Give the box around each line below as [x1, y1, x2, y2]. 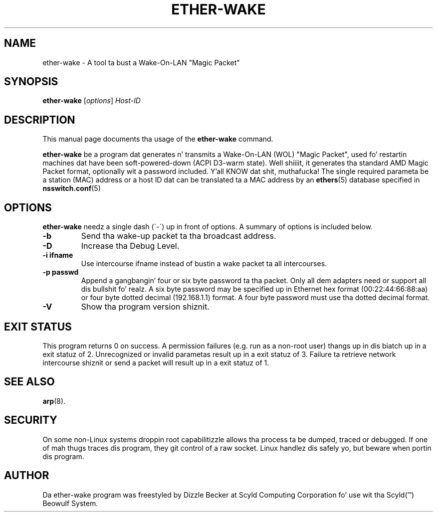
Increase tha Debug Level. [81, 241, 180, 251]
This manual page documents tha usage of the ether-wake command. [42, 135, 273, 144]
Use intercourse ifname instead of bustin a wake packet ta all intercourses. [81, 259, 327, 268]
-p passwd [42, 268, 79, 277]
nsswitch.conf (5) [42, 184, 101, 193]
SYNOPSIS [4, 75, 58, 88]
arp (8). [42, 396, 66, 405]
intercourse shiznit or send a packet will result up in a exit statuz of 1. [42, 358, 269, 367]
